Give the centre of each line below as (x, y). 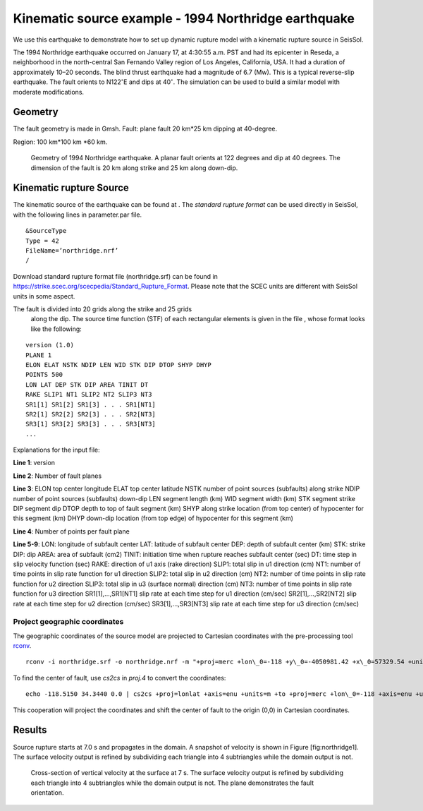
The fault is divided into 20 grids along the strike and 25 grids (103, 309)
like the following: (56, 329)
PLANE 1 (39, 355)
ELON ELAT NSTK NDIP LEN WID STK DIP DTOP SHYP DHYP (118, 365)
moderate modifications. (49, 92)
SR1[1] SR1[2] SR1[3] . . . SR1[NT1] (91, 404)
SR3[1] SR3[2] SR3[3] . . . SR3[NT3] (91, 424)
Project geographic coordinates (68, 622)
